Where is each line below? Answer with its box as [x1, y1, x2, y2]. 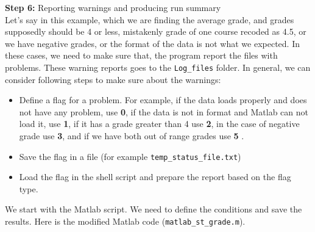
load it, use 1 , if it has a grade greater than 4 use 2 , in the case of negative [19, 117, 300, 130]
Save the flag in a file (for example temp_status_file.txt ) [19, 150, 241, 162]
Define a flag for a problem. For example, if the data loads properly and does [19, 93, 307, 106]
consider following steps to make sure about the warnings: [5, 73, 221, 85]
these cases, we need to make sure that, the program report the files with [5, 49, 278, 62]
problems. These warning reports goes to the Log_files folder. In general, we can [5, 60, 311, 73]
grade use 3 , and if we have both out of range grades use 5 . [19, 129, 244, 142]
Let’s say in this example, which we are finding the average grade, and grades [5, 13, 294, 26]
